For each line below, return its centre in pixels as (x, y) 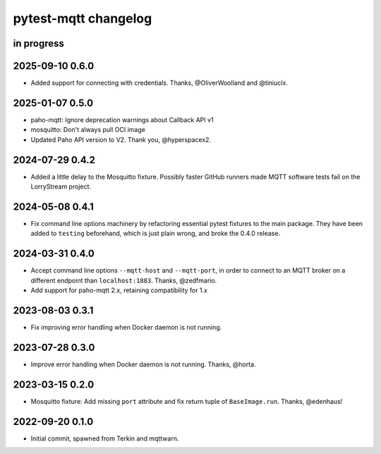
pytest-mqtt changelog (83, 18)
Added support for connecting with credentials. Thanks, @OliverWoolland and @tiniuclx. (159, 83)
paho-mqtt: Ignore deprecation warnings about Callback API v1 (122, 119)
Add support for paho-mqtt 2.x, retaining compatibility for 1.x (119, 290)
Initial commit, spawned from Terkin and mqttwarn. (105, 438)
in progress (39, 43)
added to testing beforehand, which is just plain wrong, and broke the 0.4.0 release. (156, 234)
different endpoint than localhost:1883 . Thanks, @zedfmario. (124, 280)
